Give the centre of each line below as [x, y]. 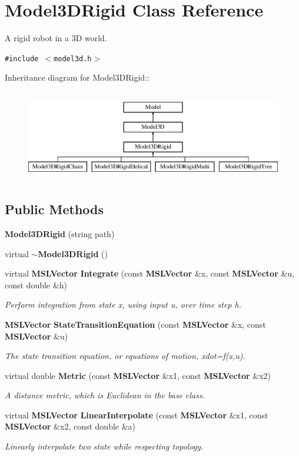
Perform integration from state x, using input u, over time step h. [123, 304]
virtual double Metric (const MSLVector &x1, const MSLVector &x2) [138, 375]
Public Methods [54, 209]
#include [22, 59]
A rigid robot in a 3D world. [56, 38]
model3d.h [73, 59]
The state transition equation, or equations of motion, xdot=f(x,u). [125, 356]
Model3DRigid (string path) [60, 233]
